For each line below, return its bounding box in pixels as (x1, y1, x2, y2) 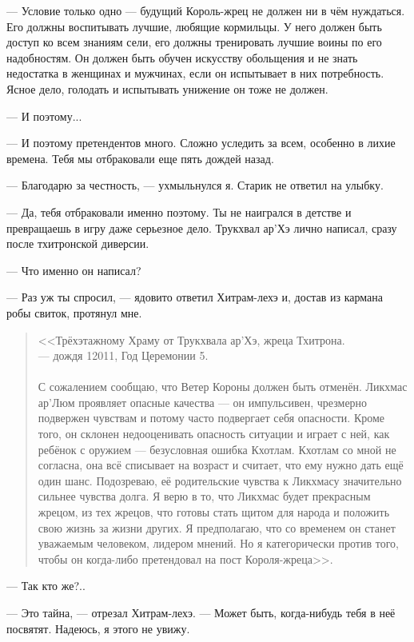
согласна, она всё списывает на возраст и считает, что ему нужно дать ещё (38, 457, 404, 473)
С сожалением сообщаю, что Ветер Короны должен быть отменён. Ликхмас (38, 378, 408, 395)
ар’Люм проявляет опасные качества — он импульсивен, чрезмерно (38, 393, 368, 410)
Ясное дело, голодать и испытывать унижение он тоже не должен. (6, 80, 328, 97)
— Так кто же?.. (6, 577, 86, 594)
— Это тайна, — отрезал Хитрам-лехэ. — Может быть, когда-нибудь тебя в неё (6, 604, 396, 620)
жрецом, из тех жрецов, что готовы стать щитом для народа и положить (38, 504, 390, 520)
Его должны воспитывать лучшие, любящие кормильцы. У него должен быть (6, 18, 382, 34)
